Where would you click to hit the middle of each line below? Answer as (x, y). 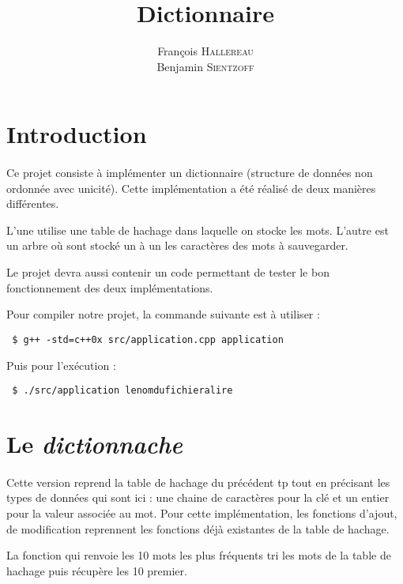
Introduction (77, 134)
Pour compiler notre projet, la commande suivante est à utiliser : (163, 314)
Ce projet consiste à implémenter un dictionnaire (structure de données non (190, 173)
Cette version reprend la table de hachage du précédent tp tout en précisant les (198, 482)
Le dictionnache (94, 443)
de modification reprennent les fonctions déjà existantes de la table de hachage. (198, 528)
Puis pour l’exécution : (61, 365)
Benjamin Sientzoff (205, 66)
